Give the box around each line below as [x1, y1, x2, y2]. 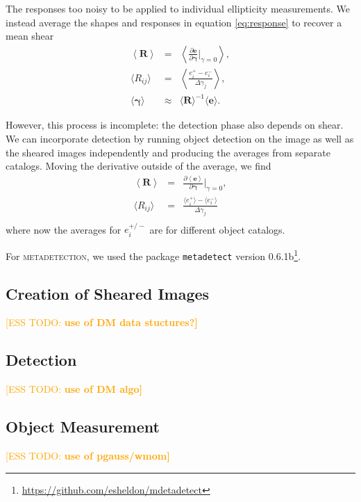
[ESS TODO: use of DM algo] [6, 382, 143, 396]
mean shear [6, 29, 54, 43]
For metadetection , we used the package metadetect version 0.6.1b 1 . [6, 246, 301, 263]
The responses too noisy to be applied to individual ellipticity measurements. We [6, 1, 350, 15]
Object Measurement [6, 416, 160, 437]
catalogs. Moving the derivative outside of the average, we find [6, 159, 271, 173]
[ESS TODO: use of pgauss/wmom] [6, 448, 170, 463]
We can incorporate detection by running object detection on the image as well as [6, 131, 354, 145]
